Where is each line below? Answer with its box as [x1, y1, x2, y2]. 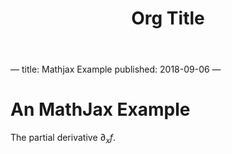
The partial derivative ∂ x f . [10, 132, 117, 146]
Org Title [131, 7, 205, 30]
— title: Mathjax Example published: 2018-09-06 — [10, 63, 222, 76]
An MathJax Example [10, 98, 191, 121]
